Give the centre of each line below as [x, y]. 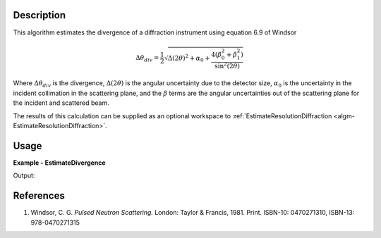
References [39, 196]
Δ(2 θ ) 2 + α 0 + [189, 58]
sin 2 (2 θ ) [227, 65]
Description [40, 15]
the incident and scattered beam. [61, 103]
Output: [24, 175]
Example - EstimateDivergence [59, 163]
